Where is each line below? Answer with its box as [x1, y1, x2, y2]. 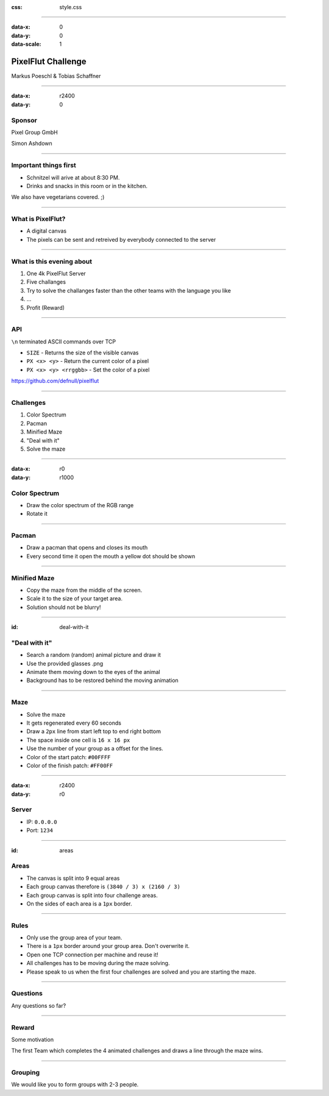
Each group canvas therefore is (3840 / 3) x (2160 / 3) [26, 883, 181, 890]
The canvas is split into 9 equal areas [26, 874, 120, 882]
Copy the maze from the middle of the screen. [26, 586, 143, 594]
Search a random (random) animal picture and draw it [26, 652, 161, 659]
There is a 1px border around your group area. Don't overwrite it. [26, 943, 190, 950]
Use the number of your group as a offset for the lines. [26, 745, 164, 752]
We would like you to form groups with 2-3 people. [11, 1081, 139, 1088]
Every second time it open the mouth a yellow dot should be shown [26, 552, 196, 560]
